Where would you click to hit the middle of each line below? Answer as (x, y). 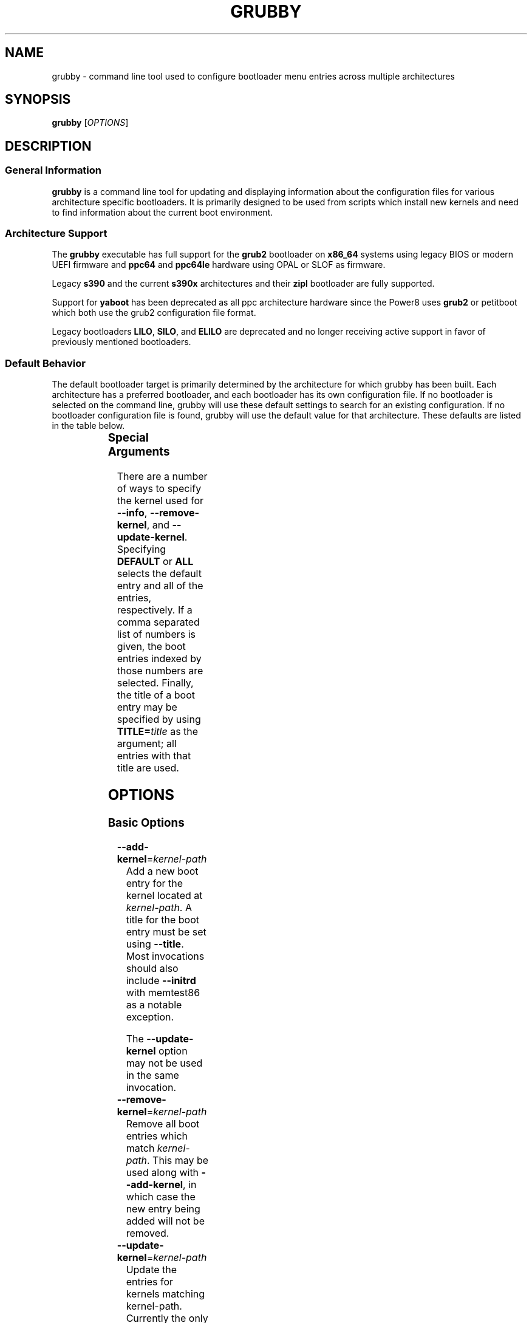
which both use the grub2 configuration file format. (154, 313)
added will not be (165, 1221)
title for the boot (163, 920)
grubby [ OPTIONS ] (90, 123)
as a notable (154, 1005)
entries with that (154, 755)
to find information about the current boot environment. (162, 212)
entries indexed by (159, 658)
